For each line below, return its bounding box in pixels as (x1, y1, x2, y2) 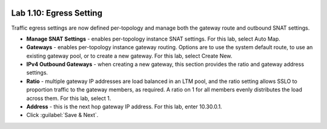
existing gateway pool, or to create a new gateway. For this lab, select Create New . (26, 52, 233, 59)
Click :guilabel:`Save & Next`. (26, 111, 99, 119)
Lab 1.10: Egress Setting (11, 8, 103, 18)
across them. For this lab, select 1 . (26, 94, 111, 102)
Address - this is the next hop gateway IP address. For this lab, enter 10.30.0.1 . (26, 103, 222, 110)
